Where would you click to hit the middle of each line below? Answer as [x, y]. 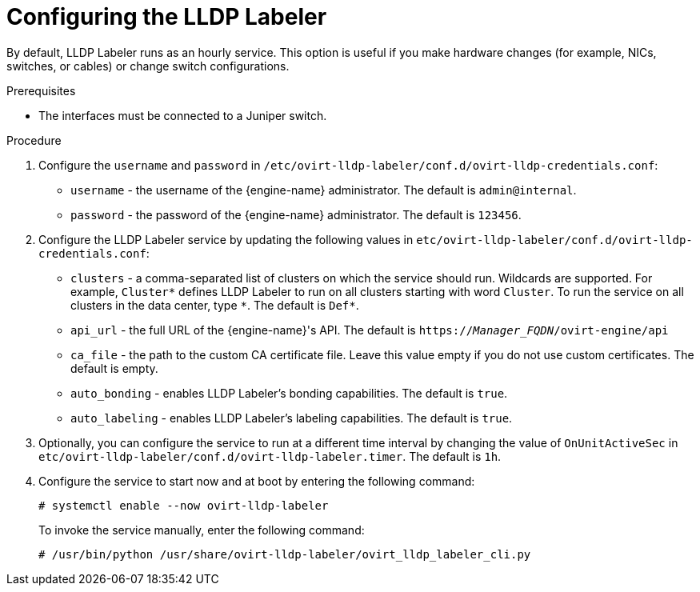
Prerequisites [41, 90]
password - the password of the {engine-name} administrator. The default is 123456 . [296, 214]
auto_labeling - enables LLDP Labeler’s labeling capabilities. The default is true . [292, 418]
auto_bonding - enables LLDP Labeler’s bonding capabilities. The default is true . [289, 393]
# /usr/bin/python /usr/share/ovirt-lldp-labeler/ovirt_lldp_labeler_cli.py [285, 554]
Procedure [34, 140]
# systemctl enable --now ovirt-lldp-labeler [184, 505]
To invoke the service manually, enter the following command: [202, 530]
